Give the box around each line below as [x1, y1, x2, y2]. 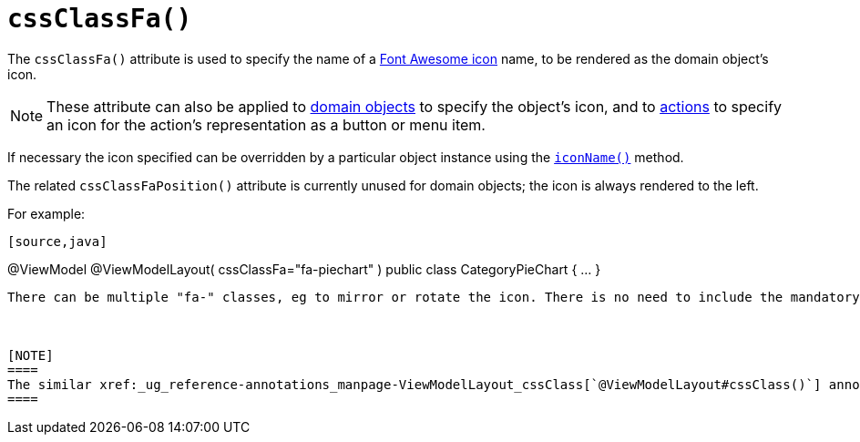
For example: [7, 205, 86, 221]
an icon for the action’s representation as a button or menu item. [46, 115, 486, 134]
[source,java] [7, 233, 107, 249]
